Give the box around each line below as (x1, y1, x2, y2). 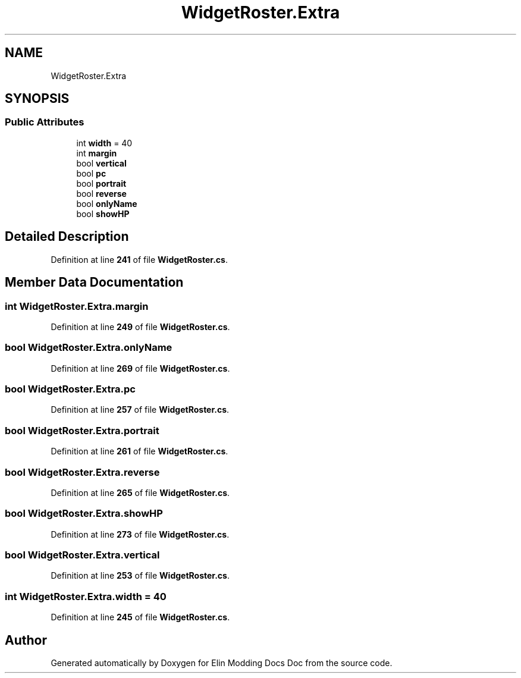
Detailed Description (5, 229, 129, 244)
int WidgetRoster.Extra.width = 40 (5, 590, 167, 602)
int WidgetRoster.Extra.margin (5, 300, 149, 312)
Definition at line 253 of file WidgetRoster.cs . (51, 570, 230, 581)
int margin (76, 147, 117, 158)
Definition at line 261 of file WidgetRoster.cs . (51, 446, 228, 457)
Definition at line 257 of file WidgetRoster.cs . (51, 404, 230, 415)
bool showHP (76, 208, 130, 219)
